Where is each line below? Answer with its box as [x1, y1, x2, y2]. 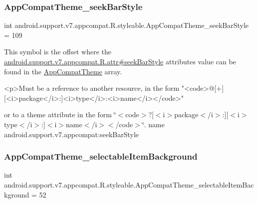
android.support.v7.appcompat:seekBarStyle [4, 129, 139, 139]
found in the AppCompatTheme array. [4, 66, 122, 76]
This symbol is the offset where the [4, 46, 111, 57]
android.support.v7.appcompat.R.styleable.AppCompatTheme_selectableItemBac [4, 179, 254, 190]
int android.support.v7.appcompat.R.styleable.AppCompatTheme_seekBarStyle [4, 20, 249, 30]
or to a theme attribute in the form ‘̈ [4, 109, 116, 120]
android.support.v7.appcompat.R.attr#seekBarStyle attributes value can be [4, 56, 236, 66]
